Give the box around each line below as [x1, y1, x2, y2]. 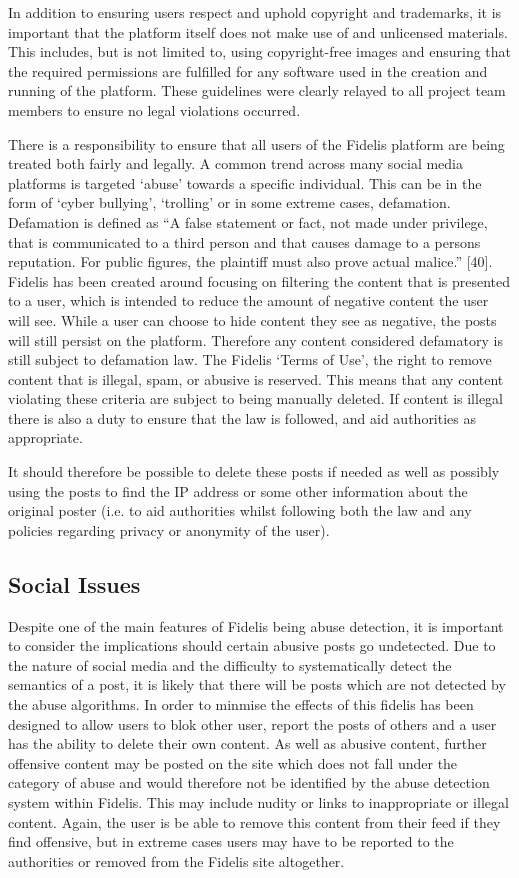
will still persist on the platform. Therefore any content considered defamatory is [8, 329, 503, 350]
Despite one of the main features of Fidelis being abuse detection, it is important [8, 615, 504, 636]
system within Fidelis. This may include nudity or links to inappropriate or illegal [8, 791, 509, 812]
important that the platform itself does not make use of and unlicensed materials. [8, 21, 508, 42]
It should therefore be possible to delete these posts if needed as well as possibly [8, 461, 500, 482]
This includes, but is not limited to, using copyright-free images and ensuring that [8, 41, 512, 62]
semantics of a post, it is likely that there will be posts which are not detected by [8, 674, 506, 695]
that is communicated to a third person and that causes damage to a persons [8, 231, 481, 252]
